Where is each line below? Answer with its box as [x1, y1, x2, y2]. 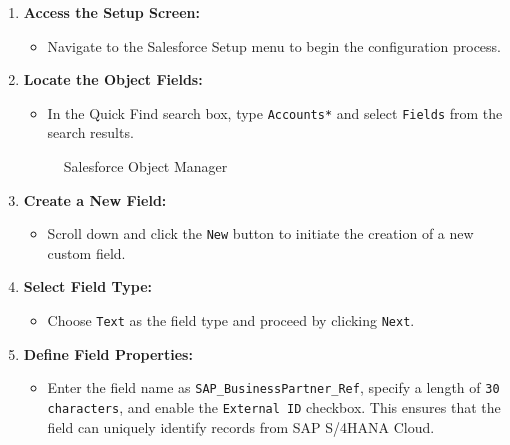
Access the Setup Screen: [23, 2, 200, 22]
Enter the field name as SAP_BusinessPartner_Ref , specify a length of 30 [47, 377, 500, 398]
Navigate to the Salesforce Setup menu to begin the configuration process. [47, 35, 501, 56]
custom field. [47, 242, 126, 263]
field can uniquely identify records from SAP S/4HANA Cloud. [47, 416, 435, 437]
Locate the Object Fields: [23, 69, 203, 90]
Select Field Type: [23, 276, 152, 297]
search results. [47, 122, 134, 143]
